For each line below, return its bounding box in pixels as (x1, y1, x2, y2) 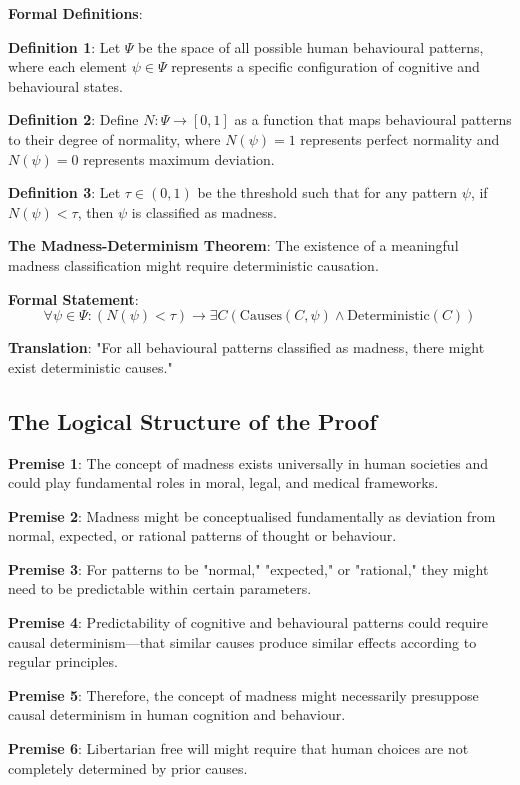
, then (77, 201, 114, 222)
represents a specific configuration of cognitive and (171, 56, 480, 77)
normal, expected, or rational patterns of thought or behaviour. (8, 525, 397, 546)
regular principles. (8, 651, 118, 672)
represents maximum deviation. (83, 148, 275, 169)
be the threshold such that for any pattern (197, 182, 458, 203)
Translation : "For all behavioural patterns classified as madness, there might (8, 337, 485, 358)
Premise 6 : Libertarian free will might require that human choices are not (8, 738, 469, 759)
